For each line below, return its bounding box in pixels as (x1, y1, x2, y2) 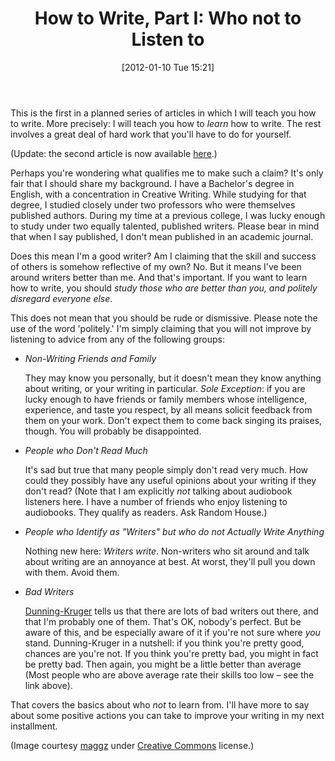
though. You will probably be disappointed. (24, 425, 202, 437)
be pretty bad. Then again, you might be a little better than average (24, 658, 302, 670)
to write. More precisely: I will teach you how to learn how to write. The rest (10, 117, 322, 129)
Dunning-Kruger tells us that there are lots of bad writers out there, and (24, 605, 319, 617)
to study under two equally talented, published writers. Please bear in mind (10, 220, 320, 232)
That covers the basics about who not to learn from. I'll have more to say (10, 698, 310, 711)
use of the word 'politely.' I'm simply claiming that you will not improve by (10, 322, 312, 334)
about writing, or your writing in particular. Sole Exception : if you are (24, 382, 306, 394)
